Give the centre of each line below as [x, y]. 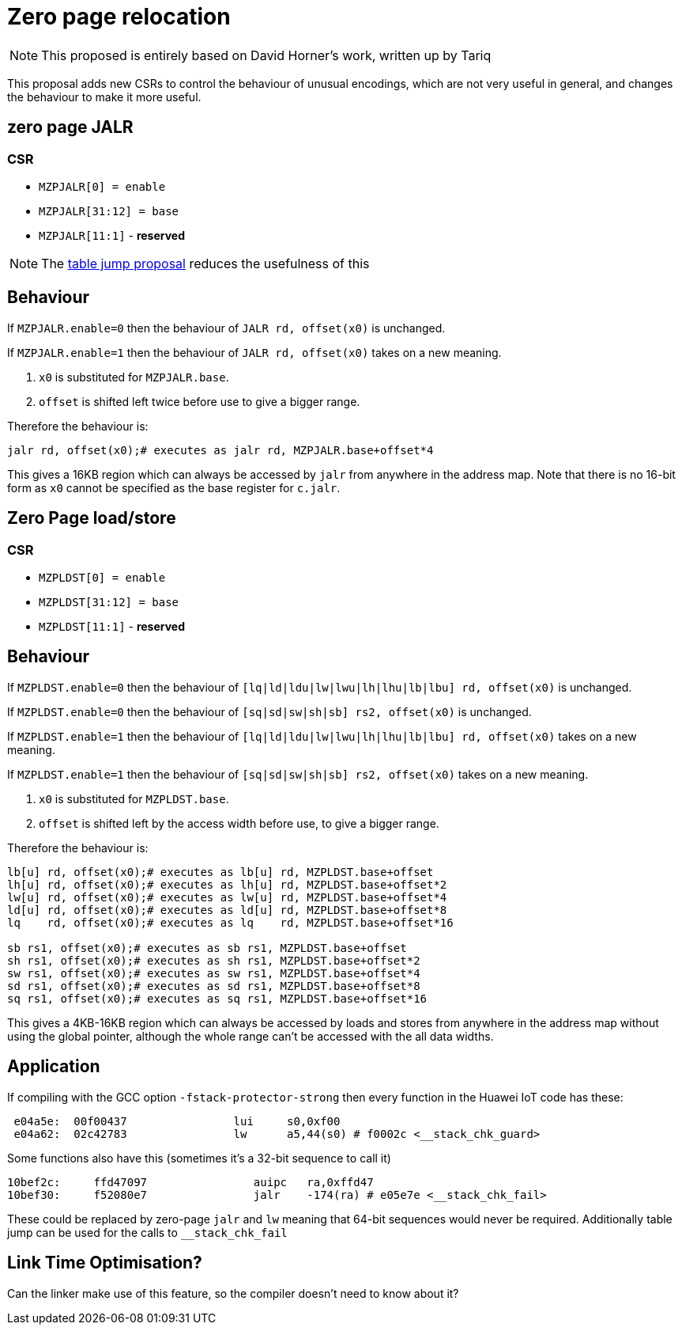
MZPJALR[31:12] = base [109, 211]
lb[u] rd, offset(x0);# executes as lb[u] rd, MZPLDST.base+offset [220, 872]
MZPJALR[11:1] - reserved [112, 235]
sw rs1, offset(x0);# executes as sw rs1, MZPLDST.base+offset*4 [214, 973]
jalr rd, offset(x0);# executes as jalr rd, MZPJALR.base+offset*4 [220, 450]
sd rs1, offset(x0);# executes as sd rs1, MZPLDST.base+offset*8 [214, 986]
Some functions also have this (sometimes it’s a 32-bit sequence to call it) [199, 1158]
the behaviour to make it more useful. [104, 97]
